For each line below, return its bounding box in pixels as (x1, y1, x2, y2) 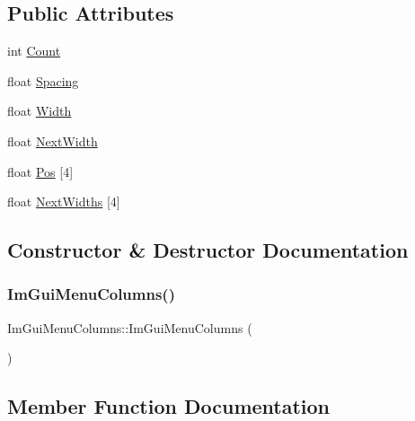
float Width (7, 101, 72, 120)
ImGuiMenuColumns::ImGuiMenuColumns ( (7, 318, 252, 337)
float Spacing (7, 71, 79, 90)
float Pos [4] (7, 162, 74, 180)
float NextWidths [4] (7, 192, 120, 211)
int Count (7, 41, 61, 60)
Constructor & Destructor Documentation (7, 236, 409, 264)
